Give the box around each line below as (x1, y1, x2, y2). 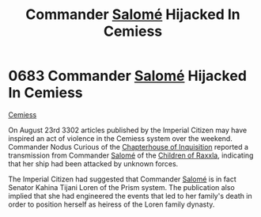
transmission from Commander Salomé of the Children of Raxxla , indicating (8, 150, 254, 160)
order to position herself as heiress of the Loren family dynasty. (8, 200, 215, 209)
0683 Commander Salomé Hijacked (8, 67, 248, 85)
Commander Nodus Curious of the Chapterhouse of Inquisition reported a (8, 142, 249, 151)
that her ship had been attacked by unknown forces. (8, 158, 179, 168)
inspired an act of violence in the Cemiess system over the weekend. (8, 133, 233, 143)
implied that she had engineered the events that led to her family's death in (8, 191, 252, 200)
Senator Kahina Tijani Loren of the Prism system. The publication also (8, 182, 235, 192)
